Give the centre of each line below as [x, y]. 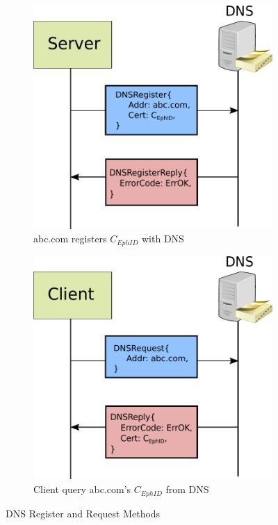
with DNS [163, 239]
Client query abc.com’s [82, 489]
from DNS [187, 489]
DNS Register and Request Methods [83, 513]
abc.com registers [70, 239]
